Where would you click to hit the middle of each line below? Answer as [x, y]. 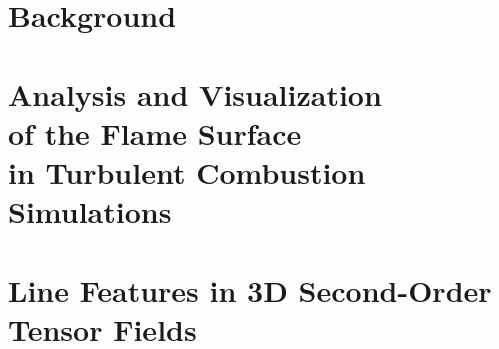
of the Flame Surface [155, 132]
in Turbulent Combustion [187, 171]
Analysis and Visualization [195, 93]
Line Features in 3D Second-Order [250, 289]
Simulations [90, 211]
